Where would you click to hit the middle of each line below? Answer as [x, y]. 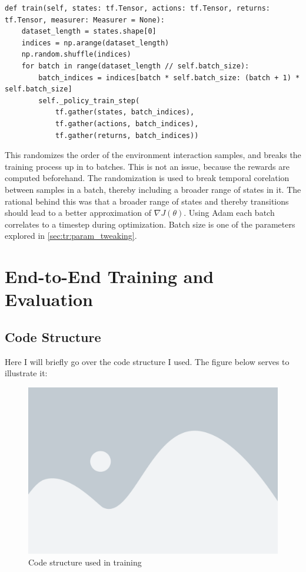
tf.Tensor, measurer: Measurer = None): [85, 20]
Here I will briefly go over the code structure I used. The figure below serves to [147, 361]
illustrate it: [26, 373]
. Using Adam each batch [229, 213]
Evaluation [49, 299]
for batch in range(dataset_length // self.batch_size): [135, 66]
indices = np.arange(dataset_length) [95, 43]
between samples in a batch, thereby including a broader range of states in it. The [153, 189]
